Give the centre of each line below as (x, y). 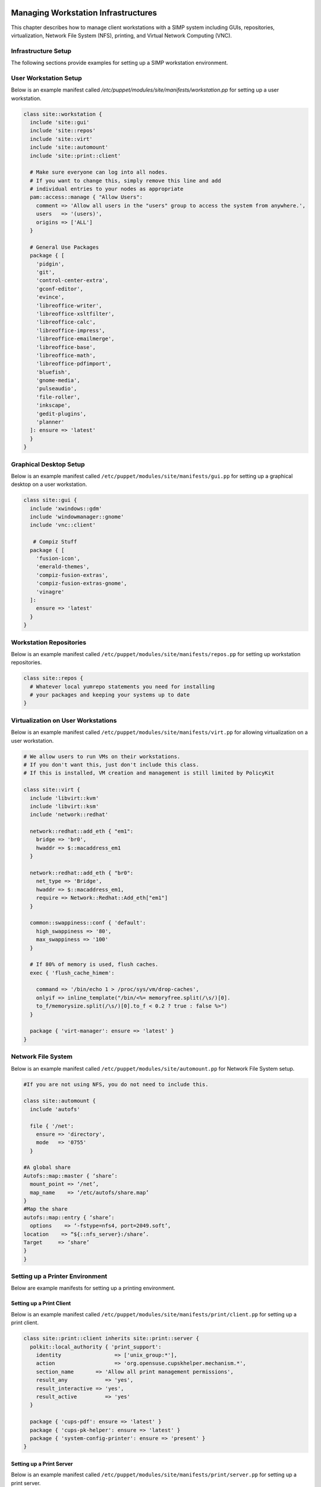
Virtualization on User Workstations (64, 720)
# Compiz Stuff (55, 542)
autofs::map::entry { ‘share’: (69, 1217)
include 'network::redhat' (69, 815)
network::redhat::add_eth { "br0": (82, 873)
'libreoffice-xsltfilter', (75, 313)
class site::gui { (50, 500)
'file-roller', (58, 397)
